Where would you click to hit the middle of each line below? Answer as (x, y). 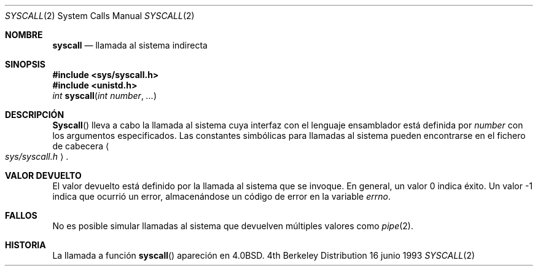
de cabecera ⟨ (81, 146)
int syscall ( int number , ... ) (105, 96)
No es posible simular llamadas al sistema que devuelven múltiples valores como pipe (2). (233, 226)
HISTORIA (25, 245)
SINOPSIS (25, 64)
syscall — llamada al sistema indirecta (130, 45)
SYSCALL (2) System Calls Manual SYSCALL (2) (100, 16)
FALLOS (21, 215)
